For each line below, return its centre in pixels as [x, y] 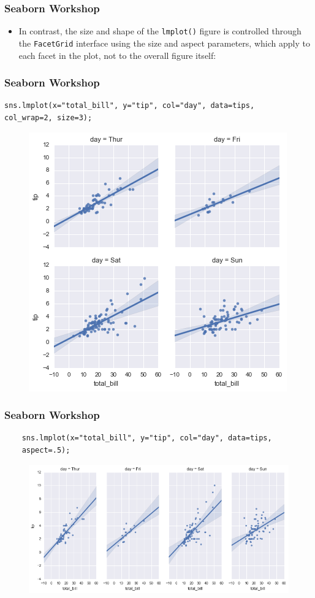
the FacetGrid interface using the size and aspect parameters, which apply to [164, 43]
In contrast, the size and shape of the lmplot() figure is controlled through [160, 31]
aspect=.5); [46, 450]
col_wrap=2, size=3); [48, 117]
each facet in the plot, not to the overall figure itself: [117, 55]
